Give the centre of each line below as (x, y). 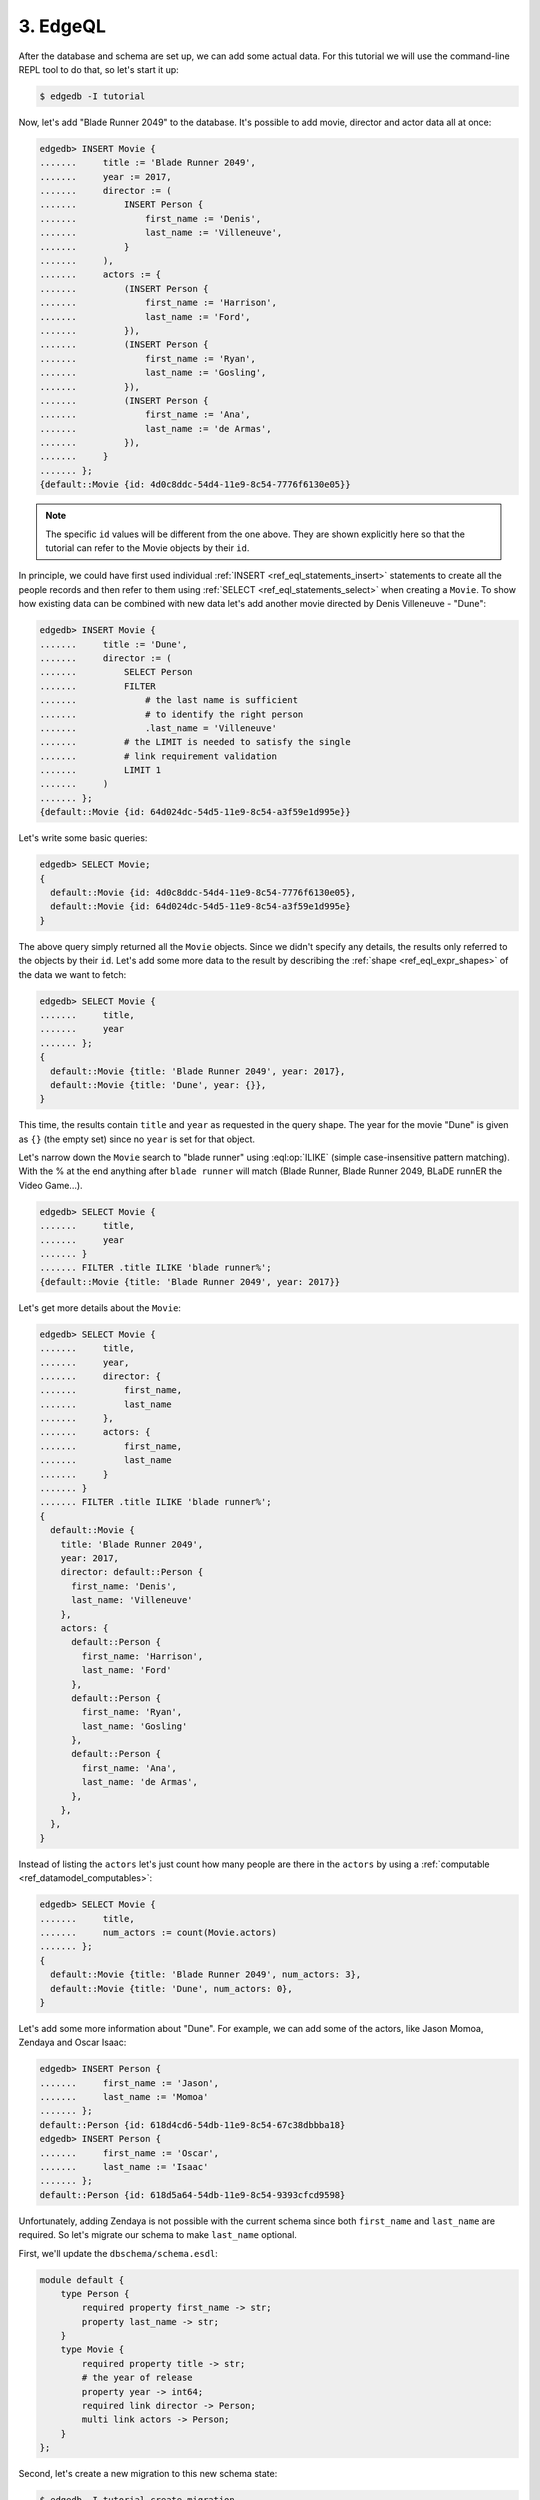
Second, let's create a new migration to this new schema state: (148, 2474)
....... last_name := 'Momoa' (124, 2097)
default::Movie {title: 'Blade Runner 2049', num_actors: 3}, (206, 1974)
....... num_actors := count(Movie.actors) (158, 1932)
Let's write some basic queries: (83, 838)
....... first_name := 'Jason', (129, 2083)
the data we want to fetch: (72, 974)
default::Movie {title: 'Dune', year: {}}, (158, 1084)
